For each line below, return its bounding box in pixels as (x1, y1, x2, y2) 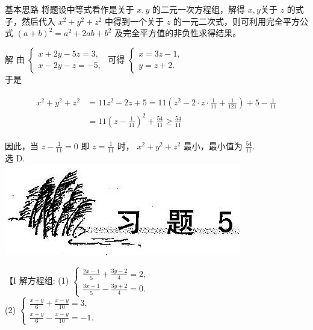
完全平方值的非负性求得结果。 (123, 26, 241, 39)
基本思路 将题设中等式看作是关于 (5, 3, 134, 15)
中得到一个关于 (105, 14, 164, 27)
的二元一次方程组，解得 (152, 3, 246, 15)
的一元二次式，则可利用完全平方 (173, 14, 300, 27)
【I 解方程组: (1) (5, 274, 69, 287)
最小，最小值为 (183, 139, 243, 152)
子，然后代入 (5, 14, 55, 27)
